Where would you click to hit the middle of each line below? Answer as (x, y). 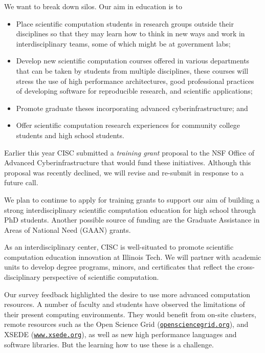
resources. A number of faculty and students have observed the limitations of (125, 304)
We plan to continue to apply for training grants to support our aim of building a (132, 199)
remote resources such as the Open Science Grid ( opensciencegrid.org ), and (126, 324)
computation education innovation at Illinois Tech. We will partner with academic (133, 257)
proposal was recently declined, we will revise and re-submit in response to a (124, 172)
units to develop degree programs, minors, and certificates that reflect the (119, 267)
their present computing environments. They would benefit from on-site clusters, (130, 314)
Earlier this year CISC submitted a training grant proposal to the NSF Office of (129, 152)
